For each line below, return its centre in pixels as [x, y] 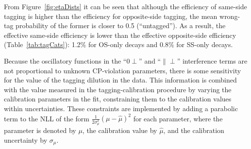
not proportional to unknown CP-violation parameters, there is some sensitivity [123, 70]
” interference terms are [212, 60]
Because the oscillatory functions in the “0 [67, 60]
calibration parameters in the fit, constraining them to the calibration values [118, 99]
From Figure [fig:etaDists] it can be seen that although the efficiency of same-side [125, 6]
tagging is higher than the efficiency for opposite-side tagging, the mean [111, 16]
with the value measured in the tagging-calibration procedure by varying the [118, 89]
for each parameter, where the [178, 118]
